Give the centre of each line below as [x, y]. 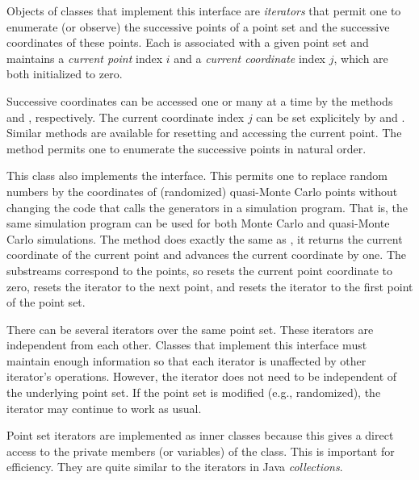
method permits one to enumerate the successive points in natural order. [186, 148]
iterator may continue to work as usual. [104, 408]
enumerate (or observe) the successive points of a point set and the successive [198, 26]
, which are [361, 58]
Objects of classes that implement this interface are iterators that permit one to [204, 10]
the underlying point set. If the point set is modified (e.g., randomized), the [194, 392]
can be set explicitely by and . [331, 117]
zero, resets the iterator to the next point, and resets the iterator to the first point [210, 286]
